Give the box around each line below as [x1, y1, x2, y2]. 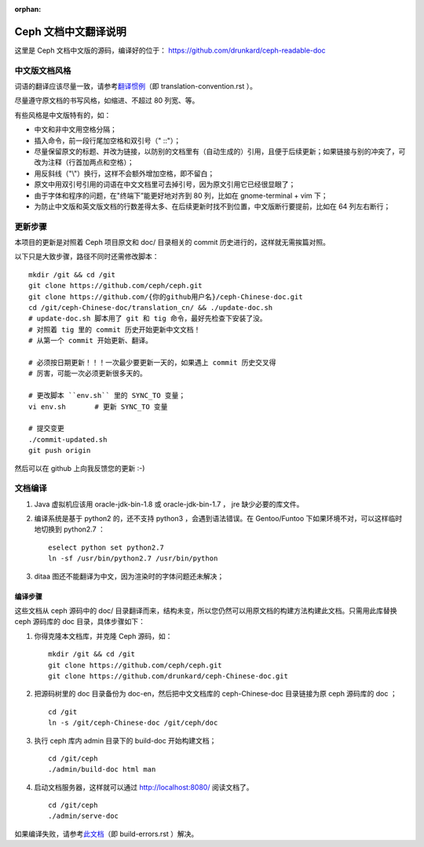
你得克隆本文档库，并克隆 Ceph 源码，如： [34, 631, 173, 641]
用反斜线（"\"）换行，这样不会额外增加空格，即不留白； [34, 169, 215, 178]
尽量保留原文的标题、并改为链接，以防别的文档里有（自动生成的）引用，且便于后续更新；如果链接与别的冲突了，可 [34, 147, 406, 156]
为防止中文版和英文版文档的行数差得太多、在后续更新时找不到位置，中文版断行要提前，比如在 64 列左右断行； [34, 201, 391, 211]
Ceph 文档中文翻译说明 [14, 24, 127, 38]
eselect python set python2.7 [48, 542, 165, 552]
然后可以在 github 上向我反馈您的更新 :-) [14, 463, 145, 473]
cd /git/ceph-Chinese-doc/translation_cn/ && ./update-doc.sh [28, 303, 273, 312]
